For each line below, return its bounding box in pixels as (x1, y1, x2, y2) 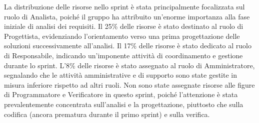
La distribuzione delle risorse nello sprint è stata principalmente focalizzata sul (4, 1, 245, 11)
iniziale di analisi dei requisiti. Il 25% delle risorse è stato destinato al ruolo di (4, 21, 243, 31)
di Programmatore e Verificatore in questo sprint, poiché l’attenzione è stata (4, 89, 238, 100)
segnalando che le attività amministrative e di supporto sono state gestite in (4, 70, 237, 80)
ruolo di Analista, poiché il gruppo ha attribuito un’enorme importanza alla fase (4, 11, 250, 21)
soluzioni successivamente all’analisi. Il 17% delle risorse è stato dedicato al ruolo (4, 40, 251, 51)
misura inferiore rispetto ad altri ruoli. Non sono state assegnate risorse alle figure (4, 79, 255, 90)
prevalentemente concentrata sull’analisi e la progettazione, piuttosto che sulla (4, 99, 243, 109)
